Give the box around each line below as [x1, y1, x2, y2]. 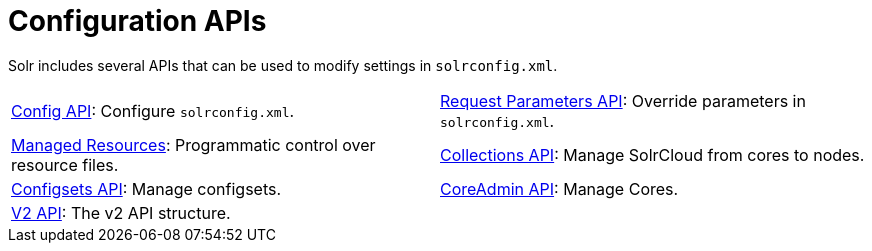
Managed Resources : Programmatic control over [11, 134, 376, 155]
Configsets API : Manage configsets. [11, 178, 282, 199]
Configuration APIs [8, 4, 267, 38]
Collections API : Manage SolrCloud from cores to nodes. [440, 144, 865, 165]
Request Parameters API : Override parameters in [440, 90, 806, 111]
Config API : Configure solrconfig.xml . [11, 100, 295, 121]
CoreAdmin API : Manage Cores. [440, 178, 679, 199]
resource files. [11, 154, 119, 175]
